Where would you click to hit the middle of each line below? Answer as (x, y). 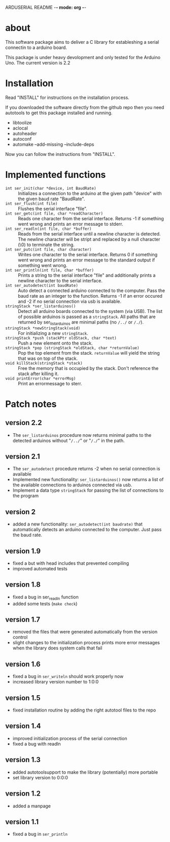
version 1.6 (23, 664)
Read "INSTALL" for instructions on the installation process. (67, 97)
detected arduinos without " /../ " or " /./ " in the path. (69, 440)
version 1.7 (23, 620)
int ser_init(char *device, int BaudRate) (51, 188)
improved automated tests (40, 569)
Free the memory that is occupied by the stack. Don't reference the (88, 368)
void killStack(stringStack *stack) (44, 363)
